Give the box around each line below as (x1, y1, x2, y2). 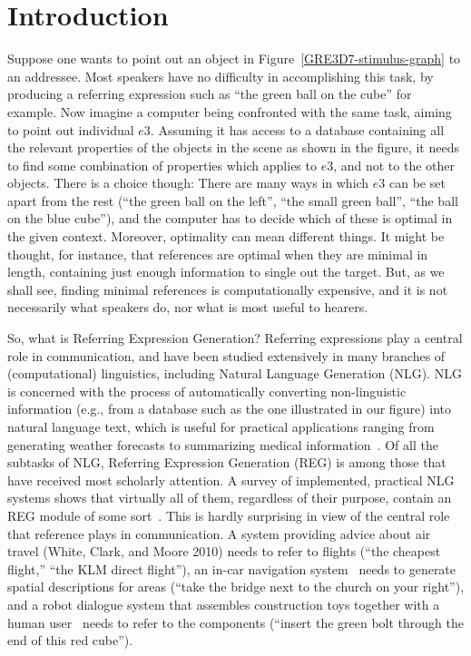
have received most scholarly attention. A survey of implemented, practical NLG (7, 470, 455, 489)
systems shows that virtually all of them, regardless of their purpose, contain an (7, 488, 452, 507)
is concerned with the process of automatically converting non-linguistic (7, 381, 407, 400)
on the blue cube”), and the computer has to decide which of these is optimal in (7, 209, 453, 228)
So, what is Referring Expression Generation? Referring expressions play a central (7, 328, 463, 348)
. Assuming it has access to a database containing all (150, 120, 445, 139)
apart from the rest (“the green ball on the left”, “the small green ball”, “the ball (7, 191, 458, 210)
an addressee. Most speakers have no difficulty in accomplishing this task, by (7, 66, 434, 85)
